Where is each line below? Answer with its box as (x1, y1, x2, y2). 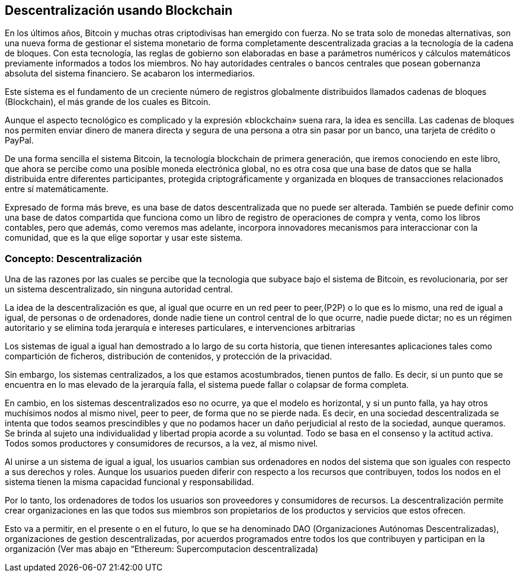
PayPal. (5, 135, 34, 146)
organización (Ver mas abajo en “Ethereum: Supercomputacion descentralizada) (5, 544, 319, 554)
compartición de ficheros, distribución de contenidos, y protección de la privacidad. (5, 351, 332, 362)
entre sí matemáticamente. (5, 184, 109, 195)
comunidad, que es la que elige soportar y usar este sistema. (5, 232, 243, 243)
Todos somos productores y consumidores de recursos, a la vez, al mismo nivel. (5, 438, 318, 449)
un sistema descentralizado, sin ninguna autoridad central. (5, 284, 233, 295)
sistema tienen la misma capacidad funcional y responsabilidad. (5, 477, 254, 487)
